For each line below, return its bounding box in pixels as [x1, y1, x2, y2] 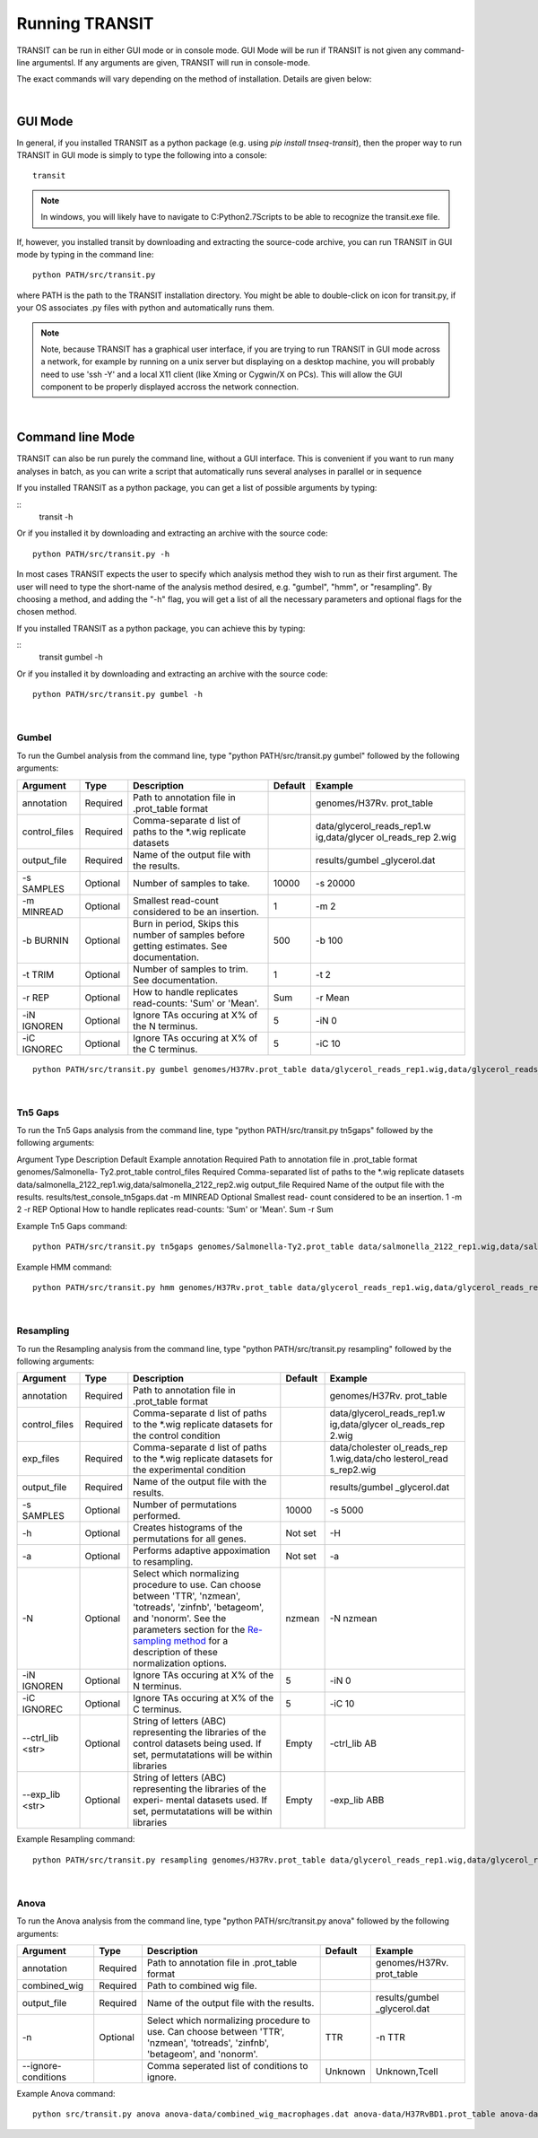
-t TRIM [22, 968, 55, 981]
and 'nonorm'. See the [133, 1612, 227, 1625]
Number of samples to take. [133, 877, 250, 889]
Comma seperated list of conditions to [146, 2060, 308, 2073]
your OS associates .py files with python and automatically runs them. [16, 302, 275, 313]
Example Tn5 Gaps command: [16, 1220, 127, 1231]
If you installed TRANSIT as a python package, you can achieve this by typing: [16, 623, 306, 633]
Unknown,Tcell [375, 2065, 438, 2078]
